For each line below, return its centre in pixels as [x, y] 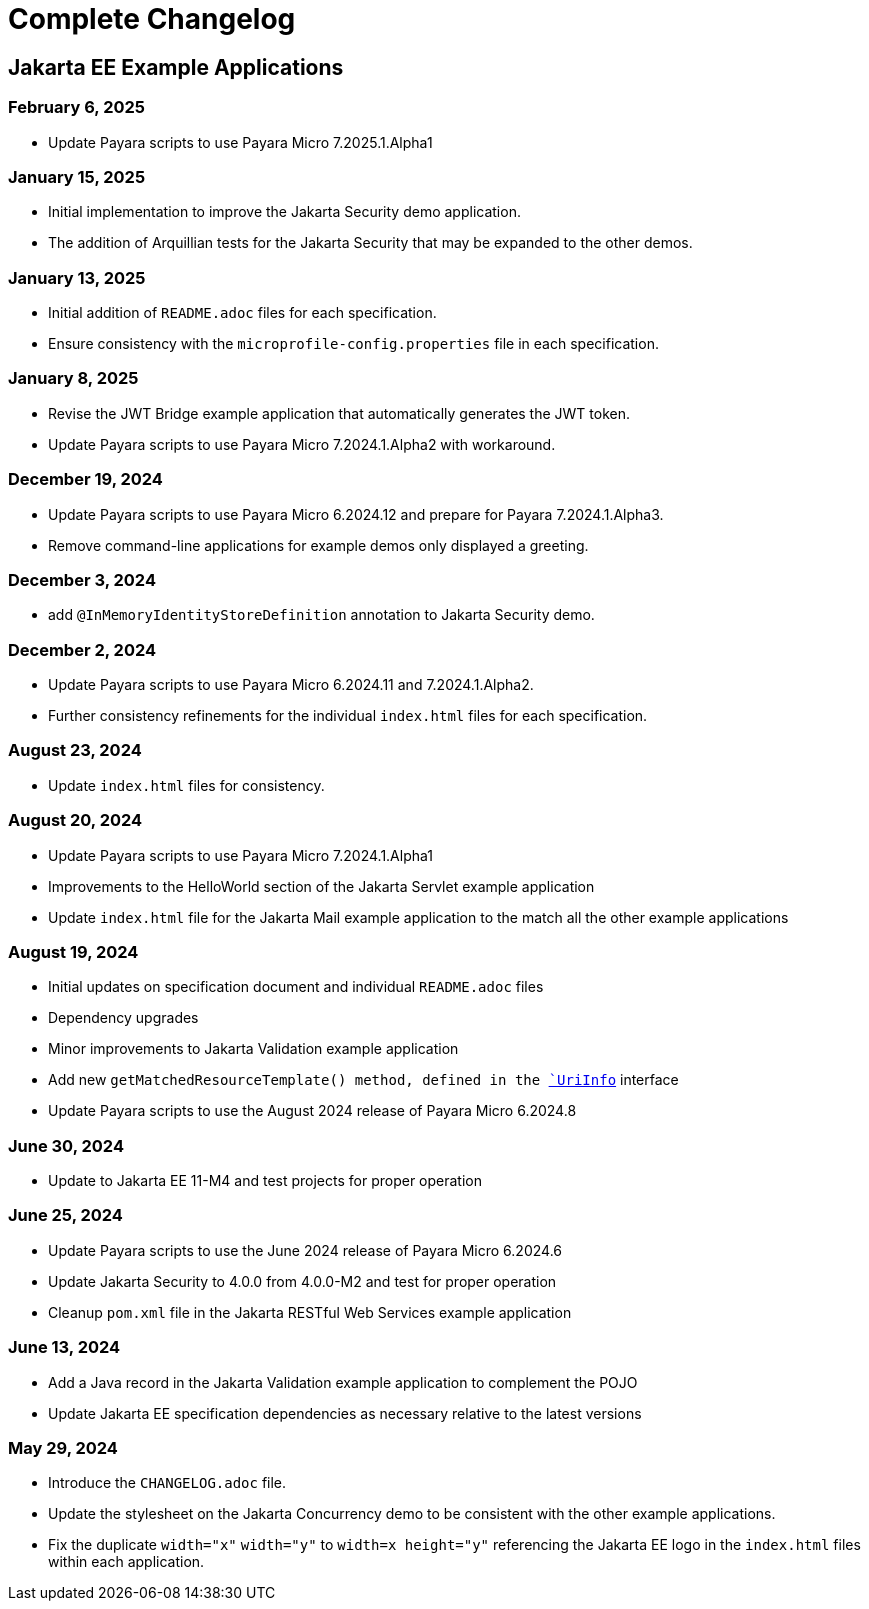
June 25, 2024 [65, 1215]
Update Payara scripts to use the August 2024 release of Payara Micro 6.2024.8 [312, 1111]
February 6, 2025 [76, 107]
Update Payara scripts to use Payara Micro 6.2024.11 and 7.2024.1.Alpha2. [291, 685]
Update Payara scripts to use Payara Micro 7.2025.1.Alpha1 [240, 142]
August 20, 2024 [75, 820]
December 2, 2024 [82, 649]
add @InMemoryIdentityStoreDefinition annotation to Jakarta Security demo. [321, 615]
